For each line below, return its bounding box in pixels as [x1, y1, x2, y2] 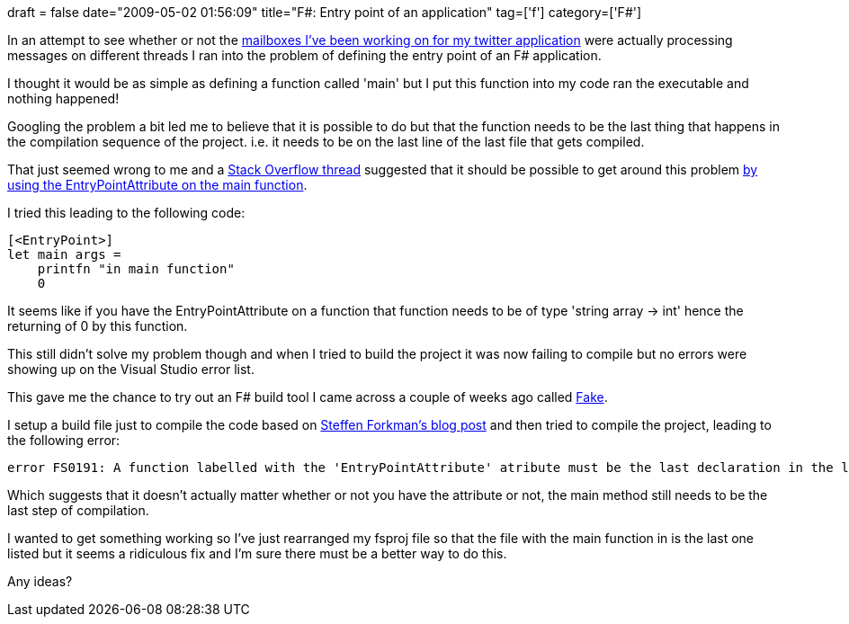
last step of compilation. [7, 503, 149, 518]
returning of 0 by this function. [7, 318, 188, 334]
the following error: [7, 432, 121, 448]
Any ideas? [7, 574, 73, 589]
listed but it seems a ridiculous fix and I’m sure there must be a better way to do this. [7, 546, 507, 561]
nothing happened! [7, 91, 120, 106]
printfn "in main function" [37, 262, 235, 276]
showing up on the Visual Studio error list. [7, 361, 255, 377]
